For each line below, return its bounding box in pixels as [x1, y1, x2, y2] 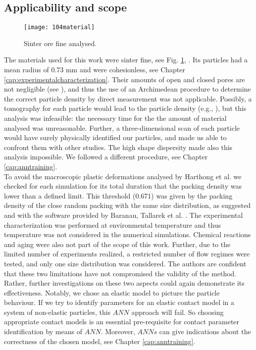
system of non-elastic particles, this [4, 306, 111, 317]
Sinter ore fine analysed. [24, 38, 97, 48]
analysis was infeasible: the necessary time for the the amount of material [4, 113, 227, 123]
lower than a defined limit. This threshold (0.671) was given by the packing [4, 190, 233, 200]
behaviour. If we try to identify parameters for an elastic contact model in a [4, 297, 235, 307]
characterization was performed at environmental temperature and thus [4, 219, 221, 230]
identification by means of [4, 326, 82, 337]
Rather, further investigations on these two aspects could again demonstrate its [4, 278, 245, 288]
